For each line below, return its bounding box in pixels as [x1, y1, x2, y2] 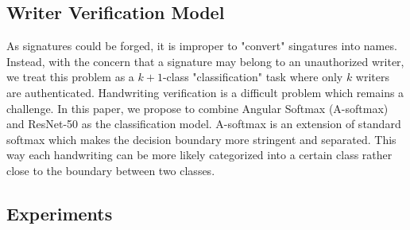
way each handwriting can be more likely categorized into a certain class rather [6, 146, 393, 163]
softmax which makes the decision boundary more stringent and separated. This [6, 131, 396, 147]
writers [355, 68, 390, 85]
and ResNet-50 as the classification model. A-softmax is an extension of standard [6, 115, 401, 132]
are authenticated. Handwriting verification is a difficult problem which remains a [6, 84, 404, 100]
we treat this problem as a [6, 68, 134, 85]
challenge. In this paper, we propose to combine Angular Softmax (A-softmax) [6, 99, 389, 116]
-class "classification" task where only [162, 68, 343, 85]
